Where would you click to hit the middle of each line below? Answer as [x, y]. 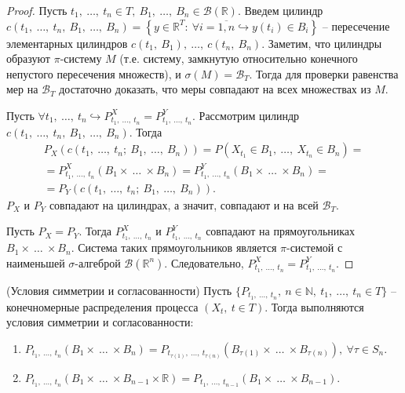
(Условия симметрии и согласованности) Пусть [119, 290]
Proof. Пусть [37, 10]
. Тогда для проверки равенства [324, 73]
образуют [28, 58]
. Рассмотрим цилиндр [246, 115]
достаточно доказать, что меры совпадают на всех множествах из [215, 89]
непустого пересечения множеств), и [94, 73]
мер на [22, 89]
